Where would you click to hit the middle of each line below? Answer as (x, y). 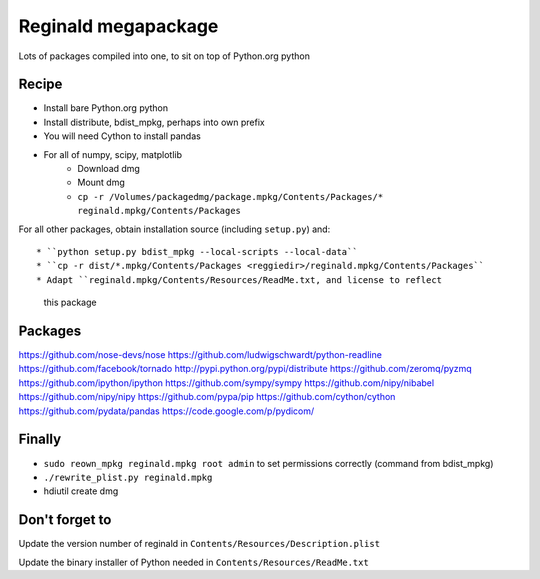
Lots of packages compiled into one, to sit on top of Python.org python (164, 56)
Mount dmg (101, 182)
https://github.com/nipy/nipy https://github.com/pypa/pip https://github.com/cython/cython (207, 397)
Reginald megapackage (118, 26)
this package (70, 302)
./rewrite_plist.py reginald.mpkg (128, 477)
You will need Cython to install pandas (122, 136)
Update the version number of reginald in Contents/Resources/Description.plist (199, 544)
